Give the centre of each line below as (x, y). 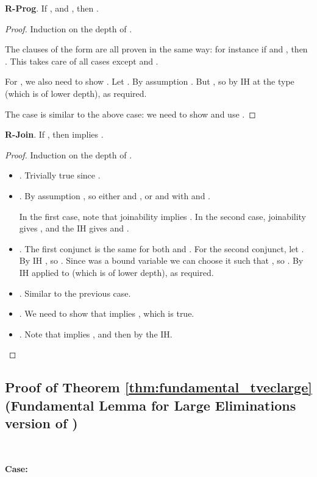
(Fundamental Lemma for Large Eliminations (151, 405)
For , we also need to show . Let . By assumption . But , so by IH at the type (150, 81)
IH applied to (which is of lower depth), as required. (116, 272)
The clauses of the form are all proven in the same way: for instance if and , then (156, 49)
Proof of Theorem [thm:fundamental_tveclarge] (158, 387)
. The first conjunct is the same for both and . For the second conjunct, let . (162, 248)
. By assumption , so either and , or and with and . (115, 195)
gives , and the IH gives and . (74, 228)
